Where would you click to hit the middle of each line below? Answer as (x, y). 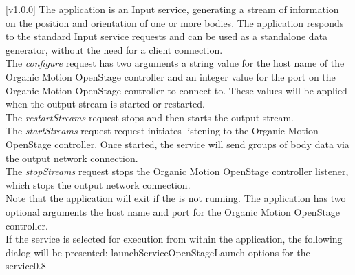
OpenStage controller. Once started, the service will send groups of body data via (177, 144)
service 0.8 (26, 266)
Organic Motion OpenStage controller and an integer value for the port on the (171, 76)
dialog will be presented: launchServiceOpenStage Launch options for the (158, 252)
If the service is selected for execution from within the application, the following (174, 239)
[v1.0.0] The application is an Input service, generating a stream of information (172, 9)
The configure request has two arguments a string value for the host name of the (175, 63)
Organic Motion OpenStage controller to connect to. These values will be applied (176, 90)
